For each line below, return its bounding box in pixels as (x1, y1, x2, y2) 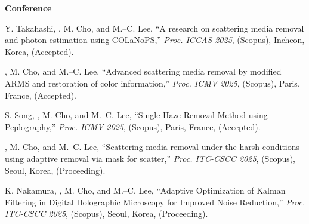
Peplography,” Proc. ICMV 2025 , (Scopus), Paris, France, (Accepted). (5, 120, 261, 133)
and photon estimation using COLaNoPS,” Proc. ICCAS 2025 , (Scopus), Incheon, (5, 33, 305, 46)
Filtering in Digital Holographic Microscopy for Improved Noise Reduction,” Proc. (5, 195, 305, 208)
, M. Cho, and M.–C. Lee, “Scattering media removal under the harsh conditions (5, 140, 300, 153)
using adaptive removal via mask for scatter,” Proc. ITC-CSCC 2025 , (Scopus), (5, 152, 296, 164)
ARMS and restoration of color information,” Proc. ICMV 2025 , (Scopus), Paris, (5, 76, 300, 89)
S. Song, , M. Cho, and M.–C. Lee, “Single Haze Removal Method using (5, 109, 268, 121)
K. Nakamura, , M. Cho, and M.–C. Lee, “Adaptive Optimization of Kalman (5, 184, 286, 197)
